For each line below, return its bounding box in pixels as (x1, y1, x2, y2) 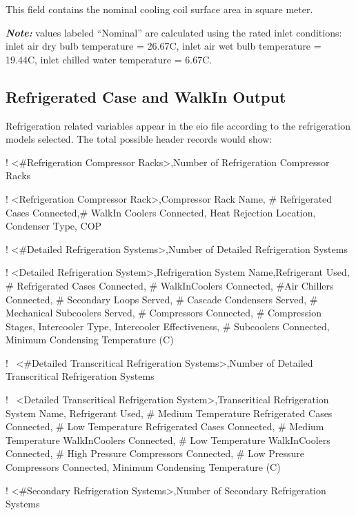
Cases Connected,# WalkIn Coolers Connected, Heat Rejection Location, (6, 205, 316, 219)
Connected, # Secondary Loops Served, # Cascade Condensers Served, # (6, 292, 318, 306)
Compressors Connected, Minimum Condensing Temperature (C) (6, 460, 281, 474)
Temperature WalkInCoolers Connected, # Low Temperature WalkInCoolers (6, 432, 330, 447)
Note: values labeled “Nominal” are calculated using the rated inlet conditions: (6, 25, 342, 39)
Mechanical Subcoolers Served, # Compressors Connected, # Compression (6, 305, 322, 320)
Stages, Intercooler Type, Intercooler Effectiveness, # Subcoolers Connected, (6, 319, 330, 333)
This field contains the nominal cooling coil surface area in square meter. (6, 2, 313, 16)
